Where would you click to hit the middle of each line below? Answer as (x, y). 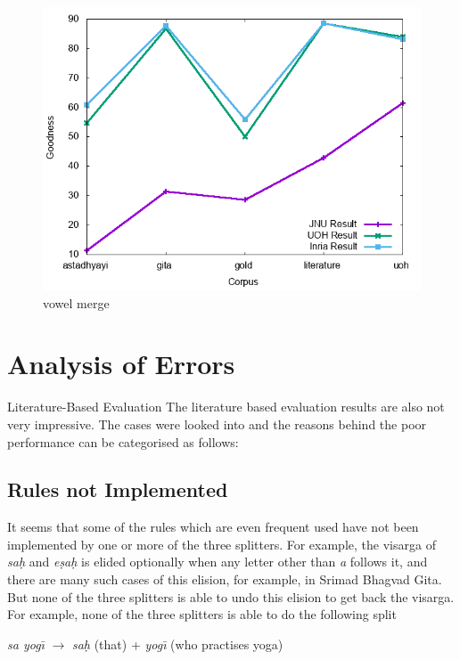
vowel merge (76, 302)
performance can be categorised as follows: (123, 441)
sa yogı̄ (26, 644)
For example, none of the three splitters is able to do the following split (202, 614)
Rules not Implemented (118, 489)
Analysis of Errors (121, 364)
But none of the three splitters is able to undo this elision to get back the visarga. (231, 596)
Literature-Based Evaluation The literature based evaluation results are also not (226, 407)
